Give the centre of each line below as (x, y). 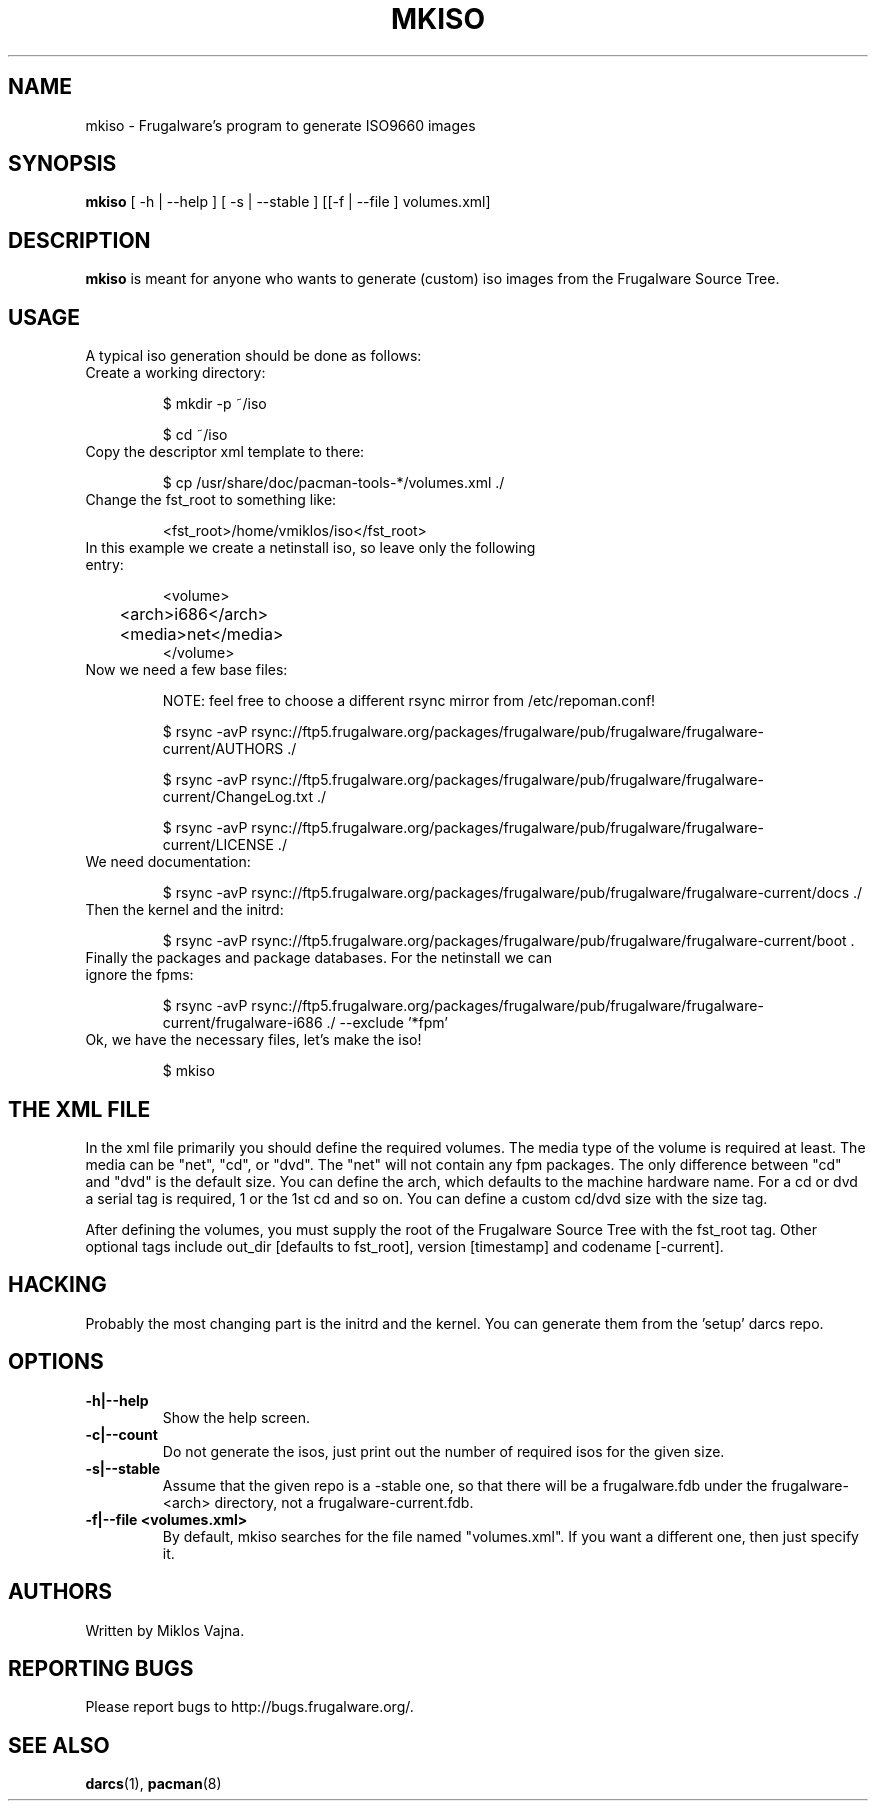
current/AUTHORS (223, 749)
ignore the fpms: (139, 975)
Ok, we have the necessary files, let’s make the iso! (253, 1040)
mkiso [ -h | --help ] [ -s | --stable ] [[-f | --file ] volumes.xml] (288, 202)
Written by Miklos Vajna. (165, 1630)
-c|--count (121, 1434)
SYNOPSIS (62, 164)
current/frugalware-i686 (242, 1023)
